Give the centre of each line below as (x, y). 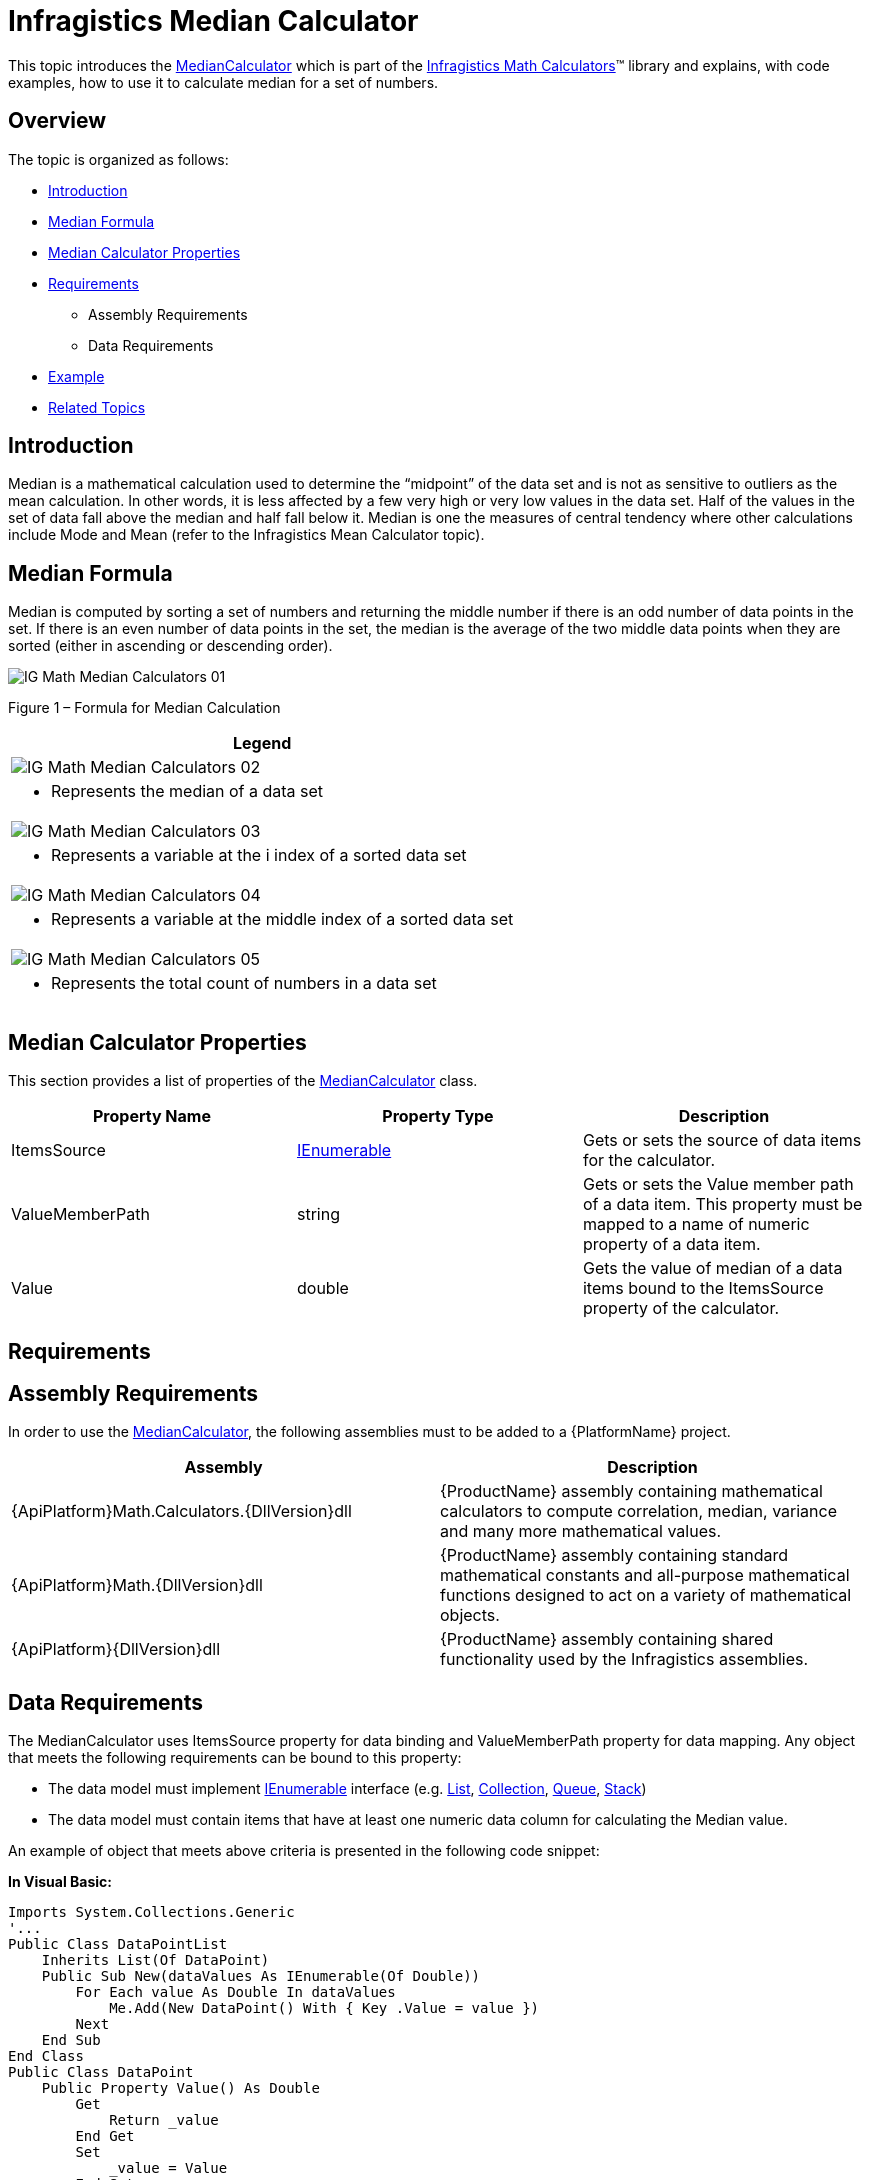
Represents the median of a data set (187, 791)
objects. (470, 1615)
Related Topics (97, 407)
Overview (57, 121)
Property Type (438, 1116)
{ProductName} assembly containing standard (614, 1555)
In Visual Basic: (60, 1882)
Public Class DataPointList (118, 1944)
